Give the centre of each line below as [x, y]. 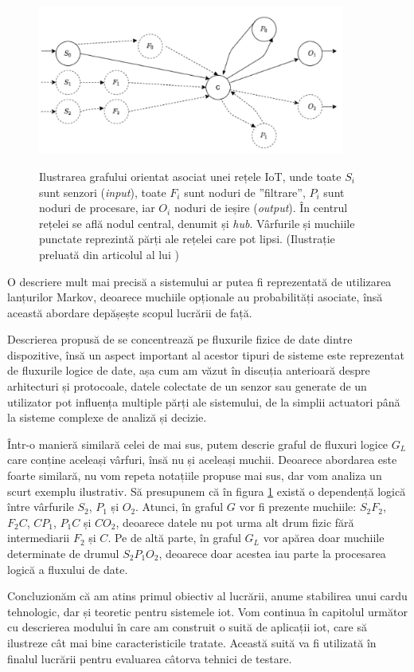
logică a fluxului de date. [68, 569]
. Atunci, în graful [180, 507]
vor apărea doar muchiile [324, 538]
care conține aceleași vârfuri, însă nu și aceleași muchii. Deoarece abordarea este [202, 460]
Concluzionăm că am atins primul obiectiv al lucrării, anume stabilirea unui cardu [207, 596]
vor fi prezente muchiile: [298, 507]
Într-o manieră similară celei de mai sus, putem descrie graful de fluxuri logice [198, 444]
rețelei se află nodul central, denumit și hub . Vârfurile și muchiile [197, 223]
